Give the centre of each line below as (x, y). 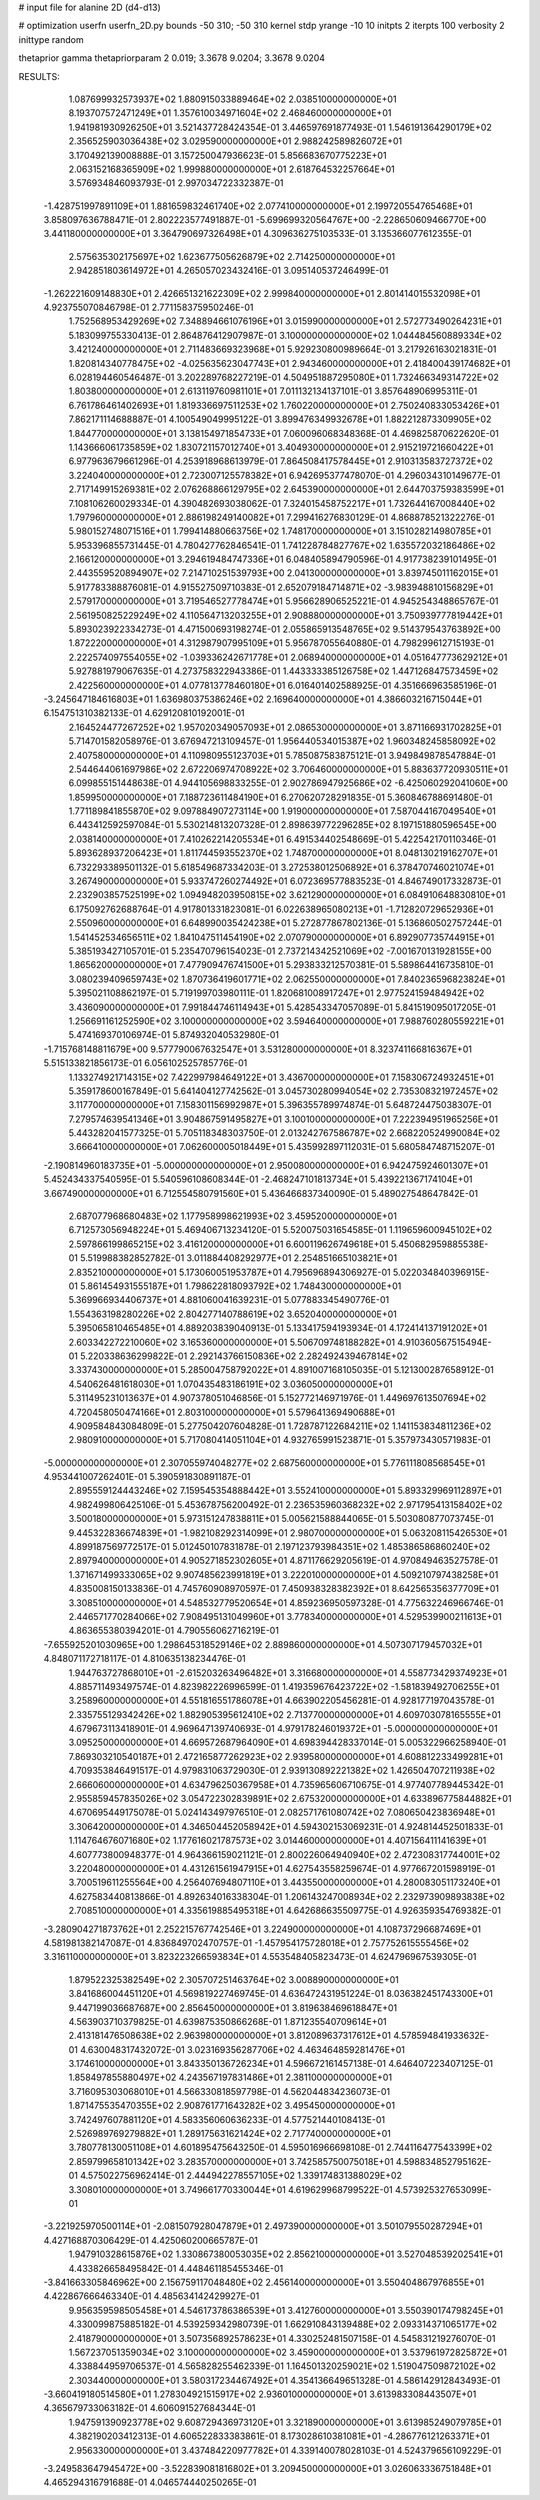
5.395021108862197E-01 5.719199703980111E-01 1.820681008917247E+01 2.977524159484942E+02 (276, 993)
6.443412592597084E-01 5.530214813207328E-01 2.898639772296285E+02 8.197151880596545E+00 (282, 825)
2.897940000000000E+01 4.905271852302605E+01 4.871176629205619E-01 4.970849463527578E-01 (283, 1561)
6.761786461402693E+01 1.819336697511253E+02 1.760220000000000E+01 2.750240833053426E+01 (284, 405)
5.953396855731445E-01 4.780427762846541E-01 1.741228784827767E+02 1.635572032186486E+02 (282, 545)
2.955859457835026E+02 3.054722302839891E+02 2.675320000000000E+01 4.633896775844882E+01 (290, 1799)
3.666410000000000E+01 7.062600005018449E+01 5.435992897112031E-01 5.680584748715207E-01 (281, 1147)
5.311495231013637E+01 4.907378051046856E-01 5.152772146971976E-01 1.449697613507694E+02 (277, 1398)
